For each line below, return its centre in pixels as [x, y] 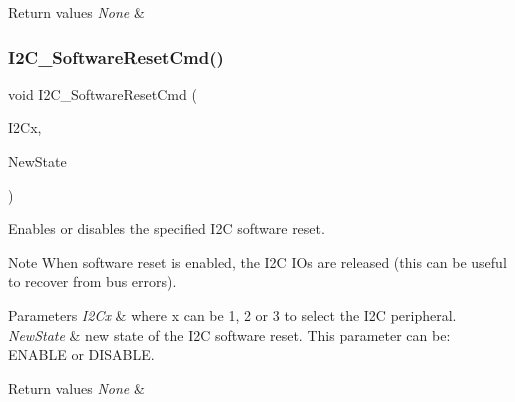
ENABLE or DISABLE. [81, 354]
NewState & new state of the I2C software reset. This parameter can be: [229, 334]
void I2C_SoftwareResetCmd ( [102, 93]
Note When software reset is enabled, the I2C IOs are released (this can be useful [257, 261]
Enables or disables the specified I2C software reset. [166, 228]
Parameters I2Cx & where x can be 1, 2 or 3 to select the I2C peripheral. [232, 314]
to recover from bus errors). [92, 281]
